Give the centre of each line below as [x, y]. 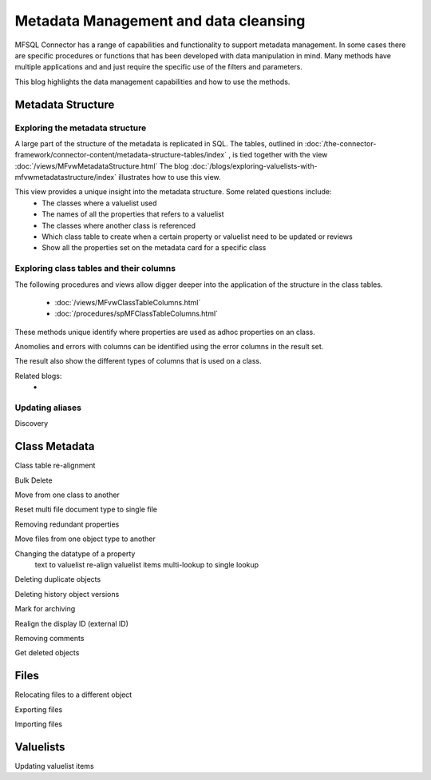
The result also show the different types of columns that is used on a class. [138, 361]
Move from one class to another [67, 495]
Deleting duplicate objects [58, 579]
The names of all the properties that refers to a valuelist [133, 214]
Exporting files [39, 709]
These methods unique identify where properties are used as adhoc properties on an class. [165, 332]
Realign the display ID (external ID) [72, 623]
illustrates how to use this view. [170, 177]
